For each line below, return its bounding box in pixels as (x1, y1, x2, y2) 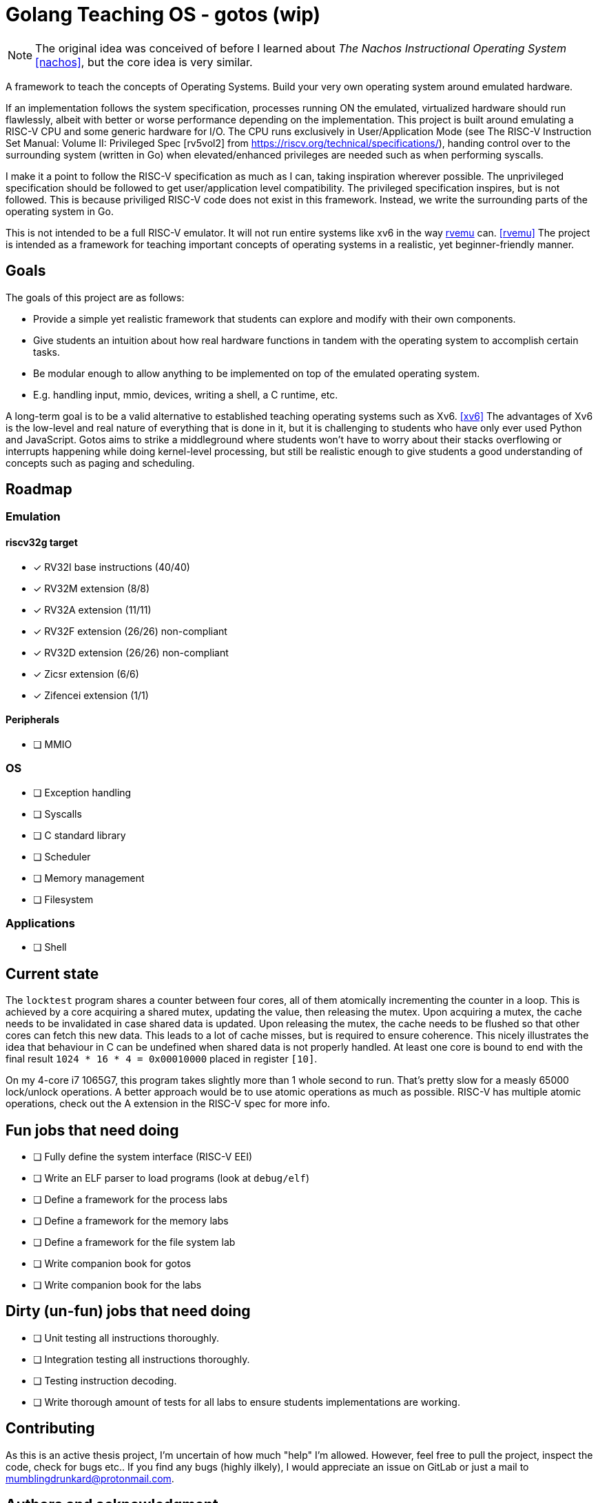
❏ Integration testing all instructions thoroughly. (33, 1353, 250, 1365)
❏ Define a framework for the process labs (33, 1193, 228, 1206)
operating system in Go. (6, 205, 114, 217)
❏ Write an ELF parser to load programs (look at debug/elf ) (33, 1172, 309, 1184)
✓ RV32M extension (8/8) (33, 582, 150, 594)
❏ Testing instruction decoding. (33, 1374, 177, 1386)
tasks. (33, 345, 61, 358)
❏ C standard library (33, 829, 126, 841)
